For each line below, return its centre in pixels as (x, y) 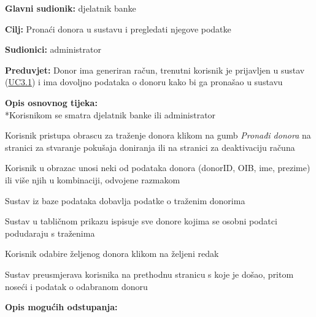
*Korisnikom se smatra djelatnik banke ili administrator (110, 114)
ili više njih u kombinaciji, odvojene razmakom (93, 179)
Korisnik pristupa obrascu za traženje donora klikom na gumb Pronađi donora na (158, 135)
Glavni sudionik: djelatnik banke (71, 8)
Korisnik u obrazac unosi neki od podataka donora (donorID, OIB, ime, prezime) (158, 168)
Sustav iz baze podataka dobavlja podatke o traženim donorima (125, 200)
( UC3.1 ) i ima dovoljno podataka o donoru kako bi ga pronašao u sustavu (144, 82)
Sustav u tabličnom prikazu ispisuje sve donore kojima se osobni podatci (141, 221)
